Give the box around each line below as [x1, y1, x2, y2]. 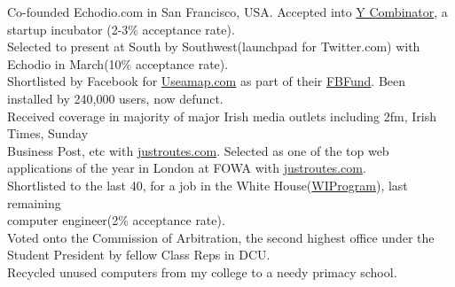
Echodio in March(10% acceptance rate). [7, 54, 229, 73]
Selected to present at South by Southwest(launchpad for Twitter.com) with [7, 37, 420, 56]
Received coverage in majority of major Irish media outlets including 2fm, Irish [7, 106, 437, 125]
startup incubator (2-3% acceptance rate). [7, 19, 235, 38]
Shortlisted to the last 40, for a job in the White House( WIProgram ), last [7, 175, 408, 194]
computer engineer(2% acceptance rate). [7, 211, 225, 229]
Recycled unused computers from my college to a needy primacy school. [7, 262, 397, 281]
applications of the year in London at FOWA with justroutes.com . [7, 159, 366, 177]
